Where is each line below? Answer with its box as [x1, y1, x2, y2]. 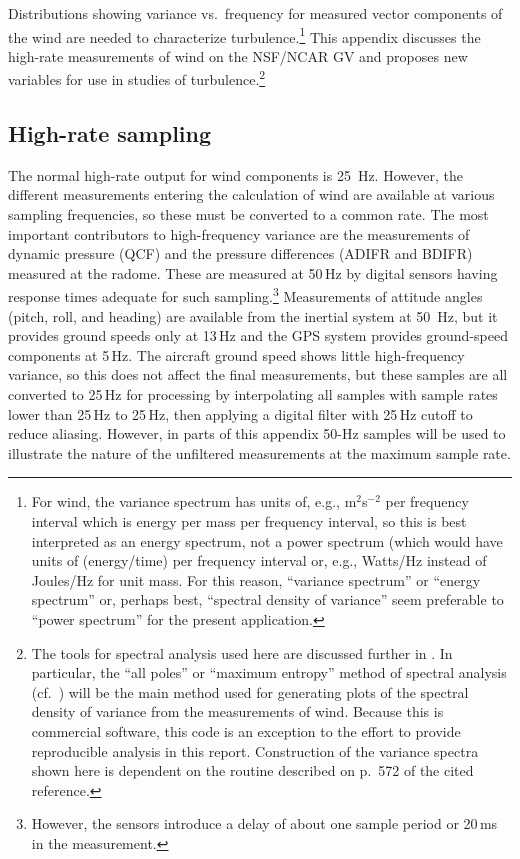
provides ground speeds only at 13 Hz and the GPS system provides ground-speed [8, 325, 508, 346]
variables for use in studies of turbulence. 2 [8, 66, 266, 90]
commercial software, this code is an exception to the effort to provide [31, 720, 461, 741]
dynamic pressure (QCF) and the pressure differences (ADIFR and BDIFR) [8, 243, 473, 264]
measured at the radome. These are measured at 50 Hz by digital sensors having [8, 262, 498, 283]
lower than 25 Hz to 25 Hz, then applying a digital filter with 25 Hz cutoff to [8, 403, 473, 424]
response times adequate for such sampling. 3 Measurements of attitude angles [8, 283, 483, 307]
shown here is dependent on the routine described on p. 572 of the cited [31, 760, 474, 781]
